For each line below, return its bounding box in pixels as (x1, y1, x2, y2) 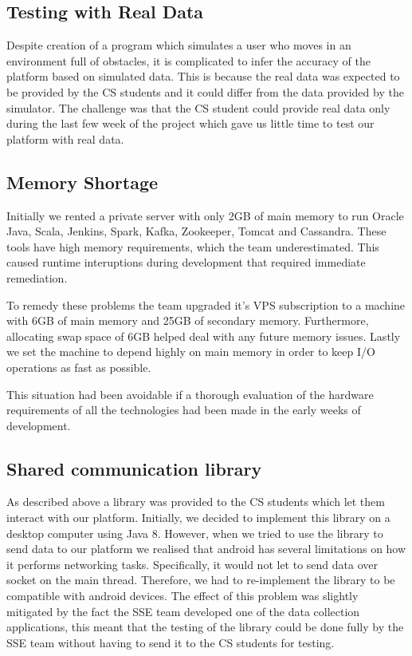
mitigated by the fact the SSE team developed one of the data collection (6, 603, 360, 619)
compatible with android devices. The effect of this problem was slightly (6, 587, 359, 604)
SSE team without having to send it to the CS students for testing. (6, 634, 335, 650)
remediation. (6, 269, 68, 286)
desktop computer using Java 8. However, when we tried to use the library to (6, 524, 383, 541)
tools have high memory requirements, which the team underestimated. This (6, 238, 379, 255)
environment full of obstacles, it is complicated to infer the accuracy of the (6, 52, 371, 69)
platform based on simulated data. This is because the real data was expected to (6, 68, 400, 85)
